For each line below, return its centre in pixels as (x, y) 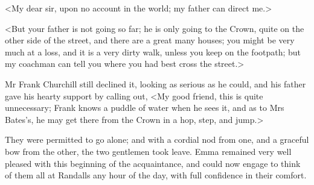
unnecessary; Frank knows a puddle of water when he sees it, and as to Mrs (145, 108)
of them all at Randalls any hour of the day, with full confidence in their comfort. (156, 175)
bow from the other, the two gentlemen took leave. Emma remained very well (148, 151)
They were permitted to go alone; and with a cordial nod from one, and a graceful (157, 140)
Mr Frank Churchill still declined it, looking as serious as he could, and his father (155, 83)
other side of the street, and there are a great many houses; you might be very (150, 40)
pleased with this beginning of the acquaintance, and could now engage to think (153, 163)
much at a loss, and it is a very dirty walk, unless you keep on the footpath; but (153, 52)
